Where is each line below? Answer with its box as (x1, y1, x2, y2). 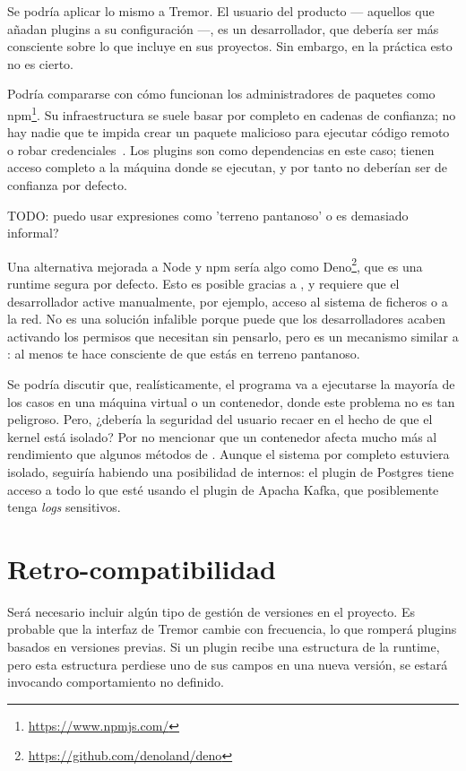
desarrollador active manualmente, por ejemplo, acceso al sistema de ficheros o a (7, 291, 448, 310)
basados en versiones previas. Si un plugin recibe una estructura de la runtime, (7, 637, 440, 656)
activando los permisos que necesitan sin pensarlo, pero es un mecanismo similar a (7, 326, 459, 345)
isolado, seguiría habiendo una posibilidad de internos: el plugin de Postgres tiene (7, 462, 454, 481)
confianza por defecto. (7, 176, 127, 194)
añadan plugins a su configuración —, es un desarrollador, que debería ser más (7, 19, 439, 38)
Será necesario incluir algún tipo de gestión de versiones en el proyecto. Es (7, 602, 415, 620)
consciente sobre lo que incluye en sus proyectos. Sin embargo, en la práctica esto (7, 37, 453, 56)
